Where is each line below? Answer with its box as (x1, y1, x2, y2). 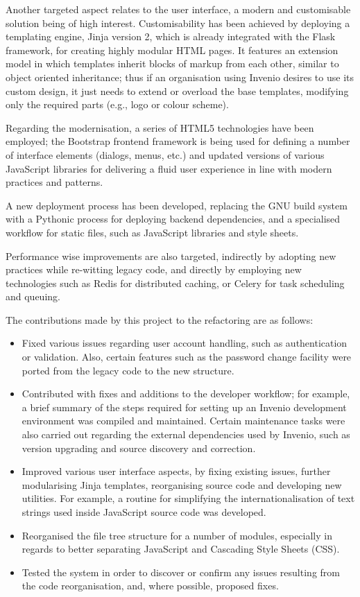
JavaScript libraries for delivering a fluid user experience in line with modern (6, 161, 332, 175)
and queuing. (6, 289, 60, 304)
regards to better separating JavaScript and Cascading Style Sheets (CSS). (22, 542, 340, 556)
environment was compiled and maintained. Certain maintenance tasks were (22, 413, 345, 428)
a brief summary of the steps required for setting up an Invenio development (22, 399, 347, 414)
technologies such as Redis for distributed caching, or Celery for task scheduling (6, 275, 345, 290)
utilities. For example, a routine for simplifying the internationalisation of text (22, 491, 355, 505)
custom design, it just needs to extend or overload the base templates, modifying (6, 83, 349, 98)
